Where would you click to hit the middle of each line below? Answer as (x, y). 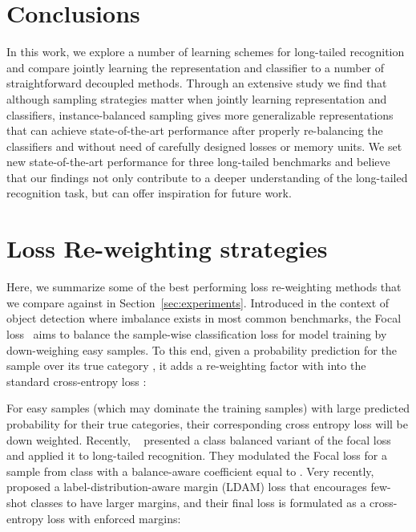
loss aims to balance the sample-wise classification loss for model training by (197, 333)
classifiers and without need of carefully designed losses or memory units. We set (204, 146)
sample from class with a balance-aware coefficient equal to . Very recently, (190, 471)
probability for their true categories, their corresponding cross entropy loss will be (207, 423)
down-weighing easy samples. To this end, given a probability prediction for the (202, 349)
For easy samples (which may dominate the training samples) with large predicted (208, 408)
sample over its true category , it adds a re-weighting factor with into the (186, 365)
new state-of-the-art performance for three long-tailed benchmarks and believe (198, 162)
